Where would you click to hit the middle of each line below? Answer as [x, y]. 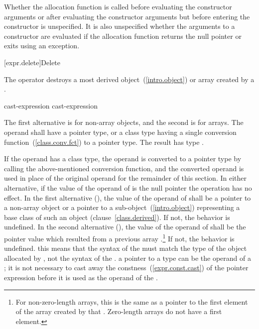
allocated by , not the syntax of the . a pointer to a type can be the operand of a [128, 258]
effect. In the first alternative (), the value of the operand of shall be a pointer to [128, 197]
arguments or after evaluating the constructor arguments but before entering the [127, 16]
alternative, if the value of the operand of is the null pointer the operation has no [128, 187]
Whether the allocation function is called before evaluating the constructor [118, 6]
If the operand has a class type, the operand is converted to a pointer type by [123, 159]
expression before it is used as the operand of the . [81, 277]
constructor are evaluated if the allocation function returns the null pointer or [123, 36]
